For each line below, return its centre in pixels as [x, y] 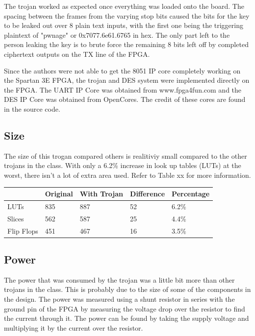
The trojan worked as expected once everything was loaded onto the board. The [124, 6]
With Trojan [102, 194]
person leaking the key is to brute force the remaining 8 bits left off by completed [126, 44]
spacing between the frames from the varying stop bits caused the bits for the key [127, 15]
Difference [148, 194]
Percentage [191, 194]
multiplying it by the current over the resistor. [74, 327]
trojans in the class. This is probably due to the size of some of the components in [127, 289]
